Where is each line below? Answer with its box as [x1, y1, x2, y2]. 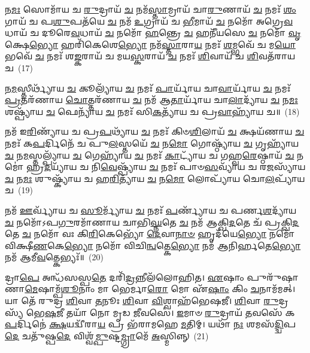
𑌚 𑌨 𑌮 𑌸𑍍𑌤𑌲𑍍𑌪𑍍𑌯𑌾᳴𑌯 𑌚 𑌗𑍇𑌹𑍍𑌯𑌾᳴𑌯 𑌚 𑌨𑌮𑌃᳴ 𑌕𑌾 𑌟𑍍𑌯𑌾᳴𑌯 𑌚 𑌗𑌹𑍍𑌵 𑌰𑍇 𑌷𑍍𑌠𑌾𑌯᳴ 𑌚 [5, 148, 294, 161]
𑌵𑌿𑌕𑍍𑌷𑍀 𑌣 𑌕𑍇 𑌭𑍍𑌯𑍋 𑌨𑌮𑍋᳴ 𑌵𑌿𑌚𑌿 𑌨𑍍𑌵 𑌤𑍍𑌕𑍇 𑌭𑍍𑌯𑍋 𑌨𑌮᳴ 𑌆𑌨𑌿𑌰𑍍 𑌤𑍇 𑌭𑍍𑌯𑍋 [5, 239, 301, 251]
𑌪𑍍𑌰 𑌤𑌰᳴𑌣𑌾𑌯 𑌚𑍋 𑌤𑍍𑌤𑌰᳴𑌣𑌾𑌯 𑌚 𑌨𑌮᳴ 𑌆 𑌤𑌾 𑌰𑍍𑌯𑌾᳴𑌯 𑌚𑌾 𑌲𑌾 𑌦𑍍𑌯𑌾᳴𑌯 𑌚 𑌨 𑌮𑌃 [5, 93, 298, 106]
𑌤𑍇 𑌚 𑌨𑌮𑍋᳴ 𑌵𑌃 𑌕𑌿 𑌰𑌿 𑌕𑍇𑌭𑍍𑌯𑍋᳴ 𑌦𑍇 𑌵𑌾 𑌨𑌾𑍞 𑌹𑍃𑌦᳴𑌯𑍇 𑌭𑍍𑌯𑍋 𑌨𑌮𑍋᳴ [5, 227, 295, 240]
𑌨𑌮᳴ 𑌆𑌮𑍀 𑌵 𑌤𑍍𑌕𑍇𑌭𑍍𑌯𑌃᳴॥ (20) [5, 251, 104, 263]
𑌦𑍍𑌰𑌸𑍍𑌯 [278, 294, 288, 307]
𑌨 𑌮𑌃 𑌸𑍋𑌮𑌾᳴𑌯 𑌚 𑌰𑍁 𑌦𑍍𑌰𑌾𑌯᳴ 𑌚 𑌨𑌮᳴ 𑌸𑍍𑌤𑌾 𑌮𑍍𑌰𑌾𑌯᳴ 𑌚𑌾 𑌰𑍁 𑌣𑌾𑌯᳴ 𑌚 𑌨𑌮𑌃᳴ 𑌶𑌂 [5, 3, 296, 15]
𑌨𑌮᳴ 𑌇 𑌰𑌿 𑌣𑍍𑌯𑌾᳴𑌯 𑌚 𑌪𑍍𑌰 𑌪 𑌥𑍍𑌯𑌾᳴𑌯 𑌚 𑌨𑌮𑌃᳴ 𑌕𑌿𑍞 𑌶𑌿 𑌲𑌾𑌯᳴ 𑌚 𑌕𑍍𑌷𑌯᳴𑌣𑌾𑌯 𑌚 [5, 125, 305, 138]
